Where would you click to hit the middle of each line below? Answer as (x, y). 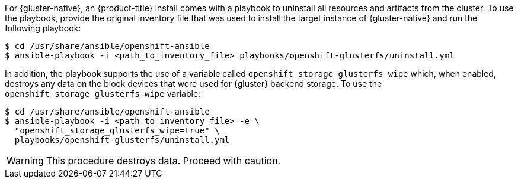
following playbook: (43, 28)
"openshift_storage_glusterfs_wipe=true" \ (117, 130)
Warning (25, 161)
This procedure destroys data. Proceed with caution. (163, 161)
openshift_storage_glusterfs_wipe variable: (103, 94)
